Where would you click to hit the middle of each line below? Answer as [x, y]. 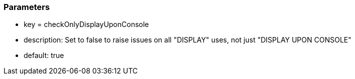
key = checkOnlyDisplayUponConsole [86, 24]
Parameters [27, 7]
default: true [44, 55]
